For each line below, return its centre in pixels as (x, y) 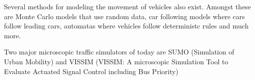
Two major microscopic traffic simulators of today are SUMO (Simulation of (119, 52)
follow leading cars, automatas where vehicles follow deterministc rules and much (126, 26)
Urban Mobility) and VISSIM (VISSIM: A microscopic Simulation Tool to (116, 61)
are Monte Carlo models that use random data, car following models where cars (125, 16)
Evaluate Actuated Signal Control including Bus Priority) (91, 71)
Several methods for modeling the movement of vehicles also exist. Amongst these (127, 6)
